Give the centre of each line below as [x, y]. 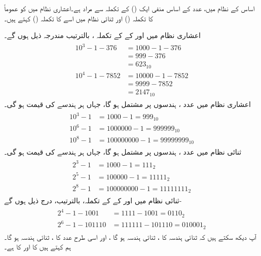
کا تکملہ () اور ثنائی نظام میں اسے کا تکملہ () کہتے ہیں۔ [79, 18]
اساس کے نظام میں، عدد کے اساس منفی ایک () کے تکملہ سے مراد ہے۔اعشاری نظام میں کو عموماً [129, 8]
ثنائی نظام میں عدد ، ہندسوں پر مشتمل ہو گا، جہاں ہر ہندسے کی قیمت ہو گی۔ [123, 152]
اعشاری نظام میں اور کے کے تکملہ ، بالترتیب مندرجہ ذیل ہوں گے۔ [102, 35]
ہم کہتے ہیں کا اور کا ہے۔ [38, 247]
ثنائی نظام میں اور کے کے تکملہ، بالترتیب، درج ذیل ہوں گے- [93, 200]
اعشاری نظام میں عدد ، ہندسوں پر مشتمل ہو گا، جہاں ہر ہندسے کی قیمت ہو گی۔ [127, 104]
